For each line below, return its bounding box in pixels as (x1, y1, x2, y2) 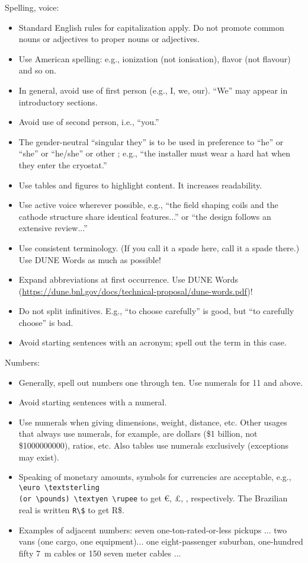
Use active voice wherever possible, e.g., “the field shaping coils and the (18, 199, 278, 211)
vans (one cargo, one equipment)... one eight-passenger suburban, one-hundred (18, 535, 303, 548)
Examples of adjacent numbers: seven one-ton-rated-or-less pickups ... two (18, 523, 287, 536)
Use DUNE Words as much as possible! (18, 253, 161, 265)
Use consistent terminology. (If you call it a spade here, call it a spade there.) (18, 241, 300, 254)
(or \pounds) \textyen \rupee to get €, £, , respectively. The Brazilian (18, 492, 288, 504)
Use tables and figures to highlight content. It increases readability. (18, 178, 262, 191)
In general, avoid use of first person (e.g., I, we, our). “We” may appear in (18, 84, 288, 96)
